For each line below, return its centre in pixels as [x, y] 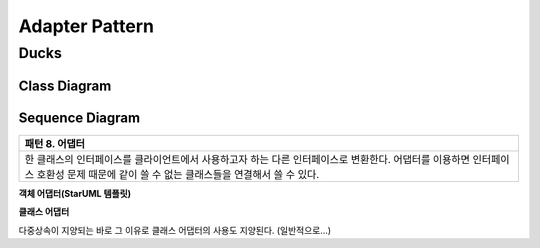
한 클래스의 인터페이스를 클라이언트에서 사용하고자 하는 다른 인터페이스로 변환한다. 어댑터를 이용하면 [247, 159]
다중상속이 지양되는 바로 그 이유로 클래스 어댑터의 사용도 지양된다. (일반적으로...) [175, 230]
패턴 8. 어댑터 [54, 143]
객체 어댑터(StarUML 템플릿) [75, 193]
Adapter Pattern [86, 26]
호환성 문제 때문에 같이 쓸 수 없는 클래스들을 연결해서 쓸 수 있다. [178, 174]
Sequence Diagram [79, 117]
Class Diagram [65, 85]
